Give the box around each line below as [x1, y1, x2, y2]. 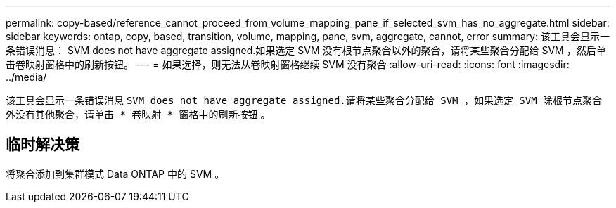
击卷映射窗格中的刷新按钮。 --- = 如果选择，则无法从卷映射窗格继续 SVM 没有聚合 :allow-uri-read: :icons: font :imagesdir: [6, 58, 570, 70]
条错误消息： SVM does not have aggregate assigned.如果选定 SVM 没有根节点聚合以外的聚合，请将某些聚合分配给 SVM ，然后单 [6, 44, 606, 56]
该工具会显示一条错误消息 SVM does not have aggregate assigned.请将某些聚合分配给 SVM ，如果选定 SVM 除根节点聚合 [6, 94, 603, 106]
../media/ [6, 71, 47, 83]
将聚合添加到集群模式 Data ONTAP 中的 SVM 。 [6, 167, 225, 180]
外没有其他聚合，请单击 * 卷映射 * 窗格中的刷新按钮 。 [6, 108, 271, 120]
